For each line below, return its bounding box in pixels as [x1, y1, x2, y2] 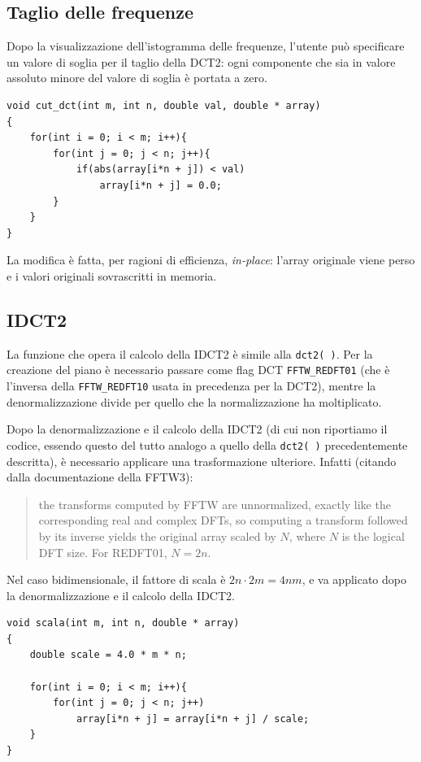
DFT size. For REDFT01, [38, 543, 167, 560]
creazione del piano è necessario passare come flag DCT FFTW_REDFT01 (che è [7, 361, 390, 378]
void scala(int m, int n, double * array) [7, 617, 240, 629]
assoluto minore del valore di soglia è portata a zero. [7, 69, 267, 86]
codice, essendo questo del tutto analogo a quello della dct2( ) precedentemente [7, 436, 408, 453]
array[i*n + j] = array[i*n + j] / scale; [76, 712, 310, 725]
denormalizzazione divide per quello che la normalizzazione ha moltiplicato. [7, 393, 382, 410]
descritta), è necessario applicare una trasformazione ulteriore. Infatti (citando [7, 452, 397, 469]
